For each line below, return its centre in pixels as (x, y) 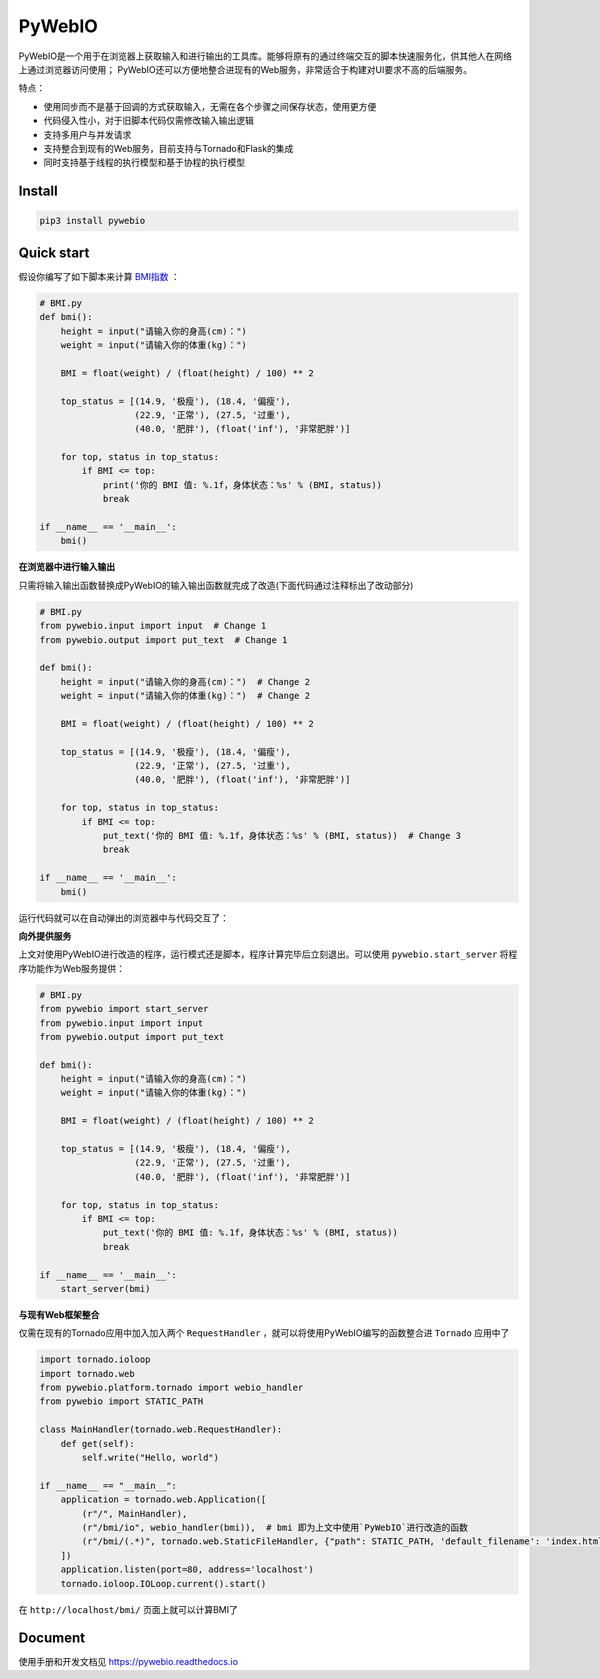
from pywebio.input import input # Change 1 (153, 626)
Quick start (54, 252)
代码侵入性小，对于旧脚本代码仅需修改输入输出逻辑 (148, 121)
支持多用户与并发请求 (87, 134)
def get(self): (97, 1443)
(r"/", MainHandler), (134, 1513)
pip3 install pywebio (92, 221)
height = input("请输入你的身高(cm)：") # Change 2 (185, 681)
